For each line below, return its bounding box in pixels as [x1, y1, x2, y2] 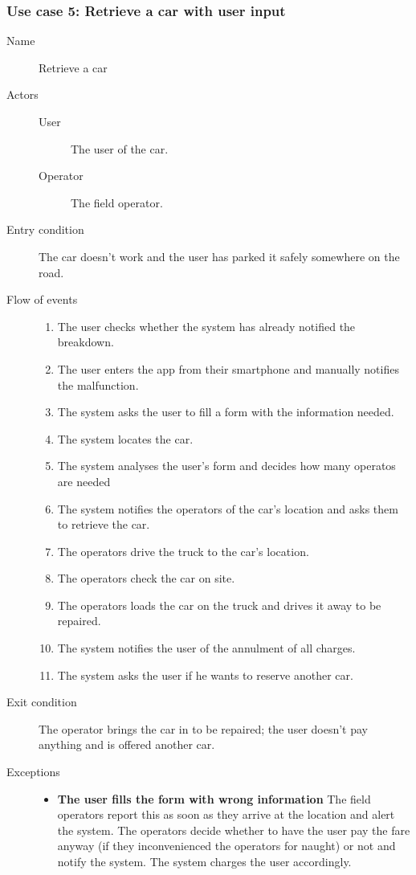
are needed [57, 472, 111, 489]
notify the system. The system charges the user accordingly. [57, 853, 352, 869]
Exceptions [6, 763, 60, 780]
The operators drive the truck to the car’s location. [57, 542, 309, 559]
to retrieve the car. [57, 516, 150, 533]
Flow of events [6, 291, 78, 308]
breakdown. [57, 333, 114, 350]
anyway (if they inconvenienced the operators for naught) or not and [57, 837, 396, 854]
